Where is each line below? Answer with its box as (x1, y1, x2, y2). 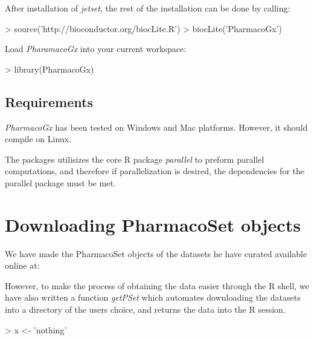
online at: (5, 259, 40, 272)
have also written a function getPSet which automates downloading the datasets (5, 291, 301, 304)
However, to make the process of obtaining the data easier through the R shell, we (5, 279, 309, 292)
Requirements (5, 92, 93, 111)
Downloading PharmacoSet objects (5, 212, 301, 237)
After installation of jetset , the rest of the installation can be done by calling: (5, 2, 290, 14)
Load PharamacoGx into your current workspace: (5, 42, 187, 55)
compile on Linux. (5, 132, 71, 145)
